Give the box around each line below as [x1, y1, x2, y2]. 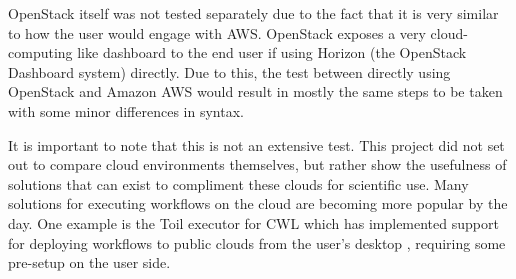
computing [8, 42, 73, 63]
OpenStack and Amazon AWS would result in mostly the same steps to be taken [8, 81, 503, 102]
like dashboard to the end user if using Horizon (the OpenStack [77, 42, 467, 63]
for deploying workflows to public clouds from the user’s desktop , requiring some [8, 232, 506, 253]
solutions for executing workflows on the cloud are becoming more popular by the [8, 193, 508, 214]
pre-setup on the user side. [8, 252, 171, 273]
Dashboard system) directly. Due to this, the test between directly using [8, 61, 451, 82]
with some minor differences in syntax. [8, 100, 244, 121]
